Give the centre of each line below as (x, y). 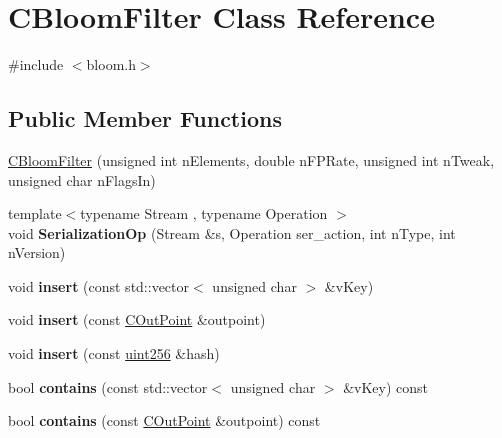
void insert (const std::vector (99, 285)
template (35, 213)
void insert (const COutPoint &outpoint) (137, 319)
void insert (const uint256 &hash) (114, 353)
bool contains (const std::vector (108, 386)
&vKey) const (386, 386)
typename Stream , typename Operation (204, 213)
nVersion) (37, 252)
